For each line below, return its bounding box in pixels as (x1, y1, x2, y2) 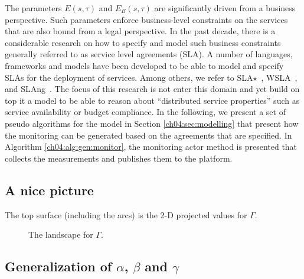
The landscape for (28, 228, 93, 241)
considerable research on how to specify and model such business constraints (5, 36, 281, 48)
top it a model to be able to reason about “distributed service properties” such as (5, 94, 300, 106)
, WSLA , (261, 71, 298, 83)
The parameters (5, 2, 62, 14)
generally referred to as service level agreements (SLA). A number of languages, (5, 48, 293, 60)
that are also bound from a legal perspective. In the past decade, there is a (5, 25, 276, 37)
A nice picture (5, 180, 94, 199)
